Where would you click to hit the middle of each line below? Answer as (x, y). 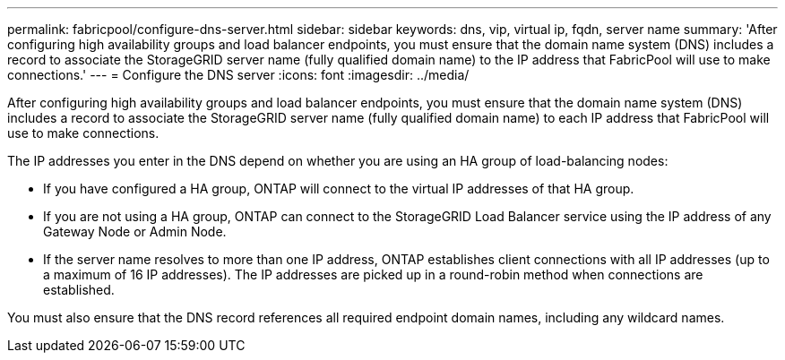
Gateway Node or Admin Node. (135, 231)
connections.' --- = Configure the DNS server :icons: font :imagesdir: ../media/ (238, 75)
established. (79, 290)
